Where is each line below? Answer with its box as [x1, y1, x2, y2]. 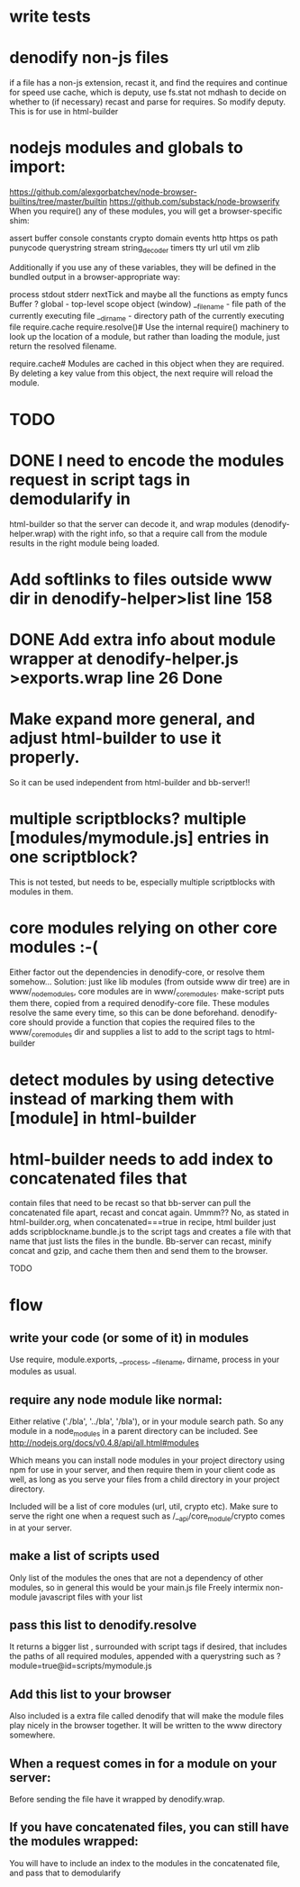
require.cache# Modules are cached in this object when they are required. [9, 358, 285, 369]
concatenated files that [9, 1168, 187, 1188]
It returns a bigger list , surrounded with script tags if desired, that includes [9, 1641, 287, 1652]
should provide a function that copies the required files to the [28, 1016, 255, 1028]
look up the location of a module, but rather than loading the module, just [9, 331, 281, 342]
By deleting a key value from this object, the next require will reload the [9, 367, 273, 379]
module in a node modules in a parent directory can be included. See [9, 1426, 259, 1438]
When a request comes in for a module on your [9, 1755, 277, 1771]
